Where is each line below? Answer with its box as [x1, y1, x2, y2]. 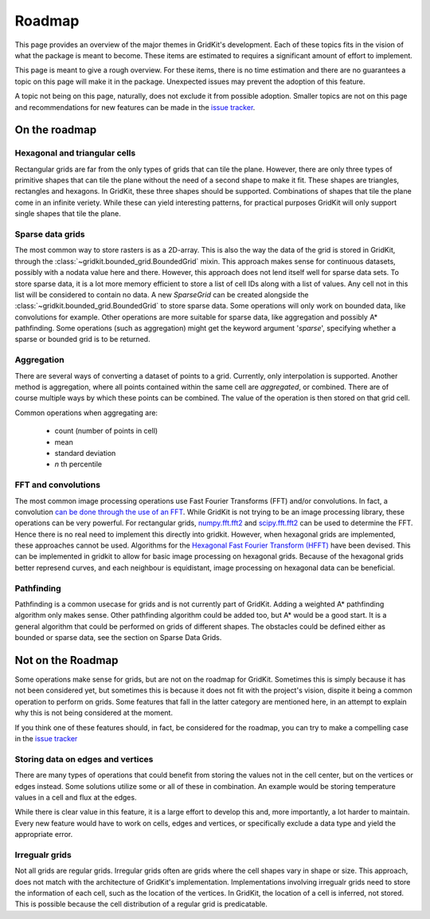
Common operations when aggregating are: [14, 407, 158, 418]
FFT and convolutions [14, 479, 101, 490]
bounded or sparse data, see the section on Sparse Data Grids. [14, 633, 222, 642]
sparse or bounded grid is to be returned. [14, 335, 150, 344]
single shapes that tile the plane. [14, 209, 121, 218]
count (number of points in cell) [54, 426, 158, 436]
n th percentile [54, 459, 103, 469]
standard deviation [54, 448, 116, 458]
